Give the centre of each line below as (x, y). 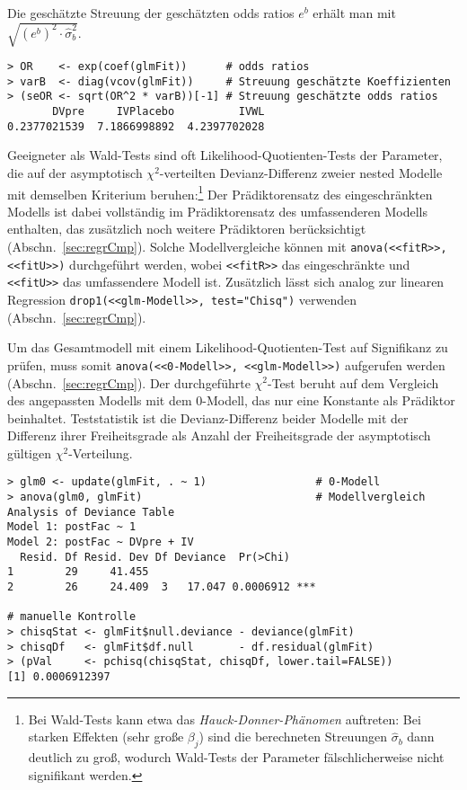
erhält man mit (354, 13)
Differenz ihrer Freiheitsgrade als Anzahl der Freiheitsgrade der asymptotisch (219, 435)
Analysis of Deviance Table (91, 512)
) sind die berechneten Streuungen (293, 737)
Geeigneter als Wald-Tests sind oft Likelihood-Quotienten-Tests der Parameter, (225, 155)
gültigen (30, 453)
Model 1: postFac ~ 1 (72, 527)
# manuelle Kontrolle (72, 617)
